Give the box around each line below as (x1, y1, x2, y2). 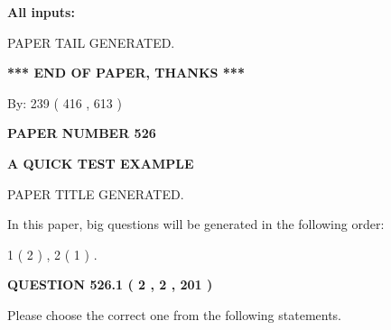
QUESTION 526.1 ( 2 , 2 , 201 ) (7, 275, 213, 294)
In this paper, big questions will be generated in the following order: (7, 215, 385, 234)
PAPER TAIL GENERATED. (7, 32, 175, 51)
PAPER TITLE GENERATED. (7, 184, 184, 203)
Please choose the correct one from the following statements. (7, 305, 342, 324)
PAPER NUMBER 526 (7, 124, 156, 142)
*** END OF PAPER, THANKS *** (7, 63, 245, 82)
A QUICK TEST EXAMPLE (7, 153, 194, 172)
